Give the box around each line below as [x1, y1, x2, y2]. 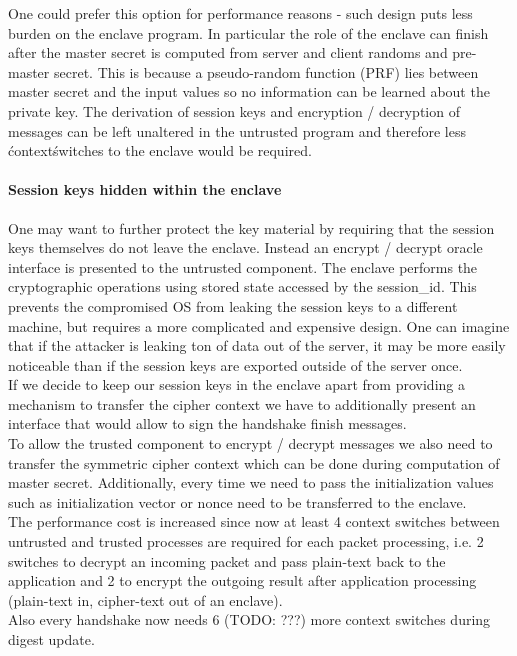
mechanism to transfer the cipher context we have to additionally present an [8, 393, 476, 414]
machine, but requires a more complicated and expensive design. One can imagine [8, 315, 510, 336]
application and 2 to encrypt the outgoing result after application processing [8, 570, 477, 591]
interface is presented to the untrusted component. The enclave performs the [8, 256, 478, 277]
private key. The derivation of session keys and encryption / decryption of [8, 100, 460, 121]
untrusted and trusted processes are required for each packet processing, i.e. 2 [8, 531, 484, 552]
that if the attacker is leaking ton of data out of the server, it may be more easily [8, 335, 506, 356]
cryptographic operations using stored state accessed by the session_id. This [8, 276, 477, 297]
